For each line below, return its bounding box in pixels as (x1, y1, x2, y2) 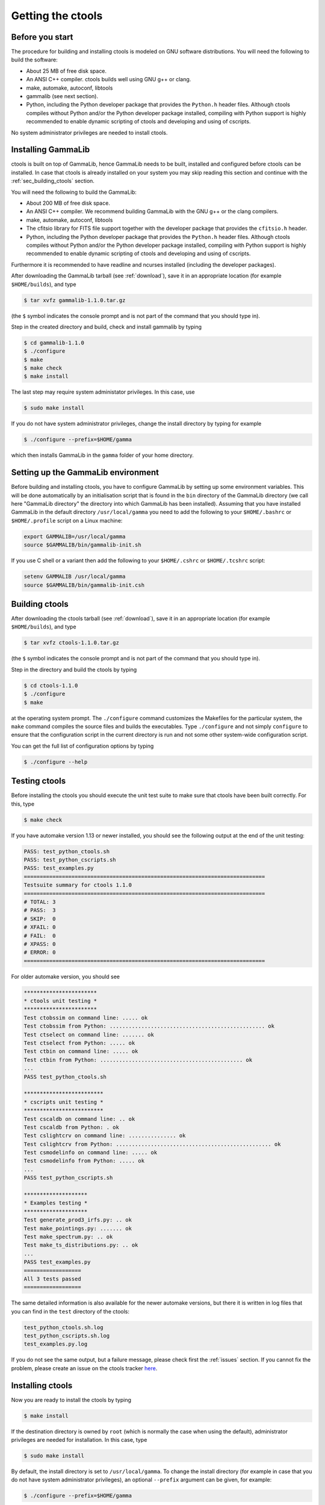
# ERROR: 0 (23, 949, 56, 956)
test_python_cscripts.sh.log (23, 1332, 110, 1339)
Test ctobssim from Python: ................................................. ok (23, 1023, 275, 1029)
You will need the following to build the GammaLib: (11, 188, 137, 196)
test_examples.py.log (23, 1341, 88, 1348)
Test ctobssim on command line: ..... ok (23, 1014, 148, 1021)
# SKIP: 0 (23, 915, 56, 922)
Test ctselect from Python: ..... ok (23, 1039, 135, 1046)
